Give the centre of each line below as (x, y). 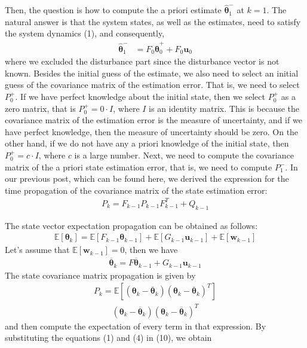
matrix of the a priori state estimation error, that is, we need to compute (139, 167)
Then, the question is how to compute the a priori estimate (113, 10)
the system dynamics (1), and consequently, (85, 33)
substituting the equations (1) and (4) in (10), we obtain (108, 338)
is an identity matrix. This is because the (224, 108)
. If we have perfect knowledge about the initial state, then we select (140, 96)
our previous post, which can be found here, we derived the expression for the (147, 178)
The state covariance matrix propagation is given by (100, 275)
